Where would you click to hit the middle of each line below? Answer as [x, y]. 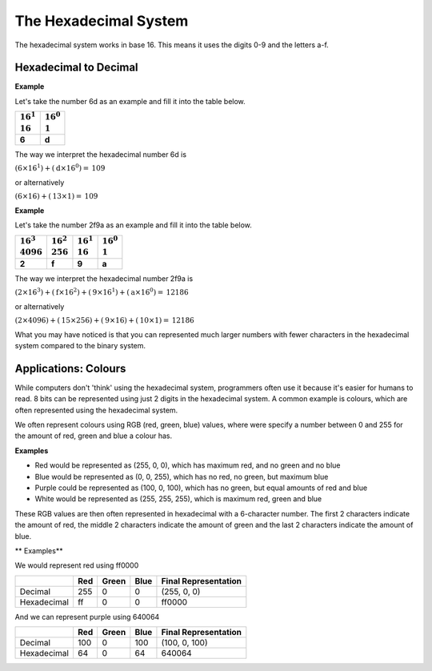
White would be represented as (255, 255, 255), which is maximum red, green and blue [178, 499]
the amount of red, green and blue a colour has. [93, 436]
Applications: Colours [70, 368]
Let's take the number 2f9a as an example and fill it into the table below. [133, 225]
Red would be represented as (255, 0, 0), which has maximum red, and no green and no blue [188, 465]
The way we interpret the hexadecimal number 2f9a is [104, 278]
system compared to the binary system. [80, 345]
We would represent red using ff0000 [77, 565]
